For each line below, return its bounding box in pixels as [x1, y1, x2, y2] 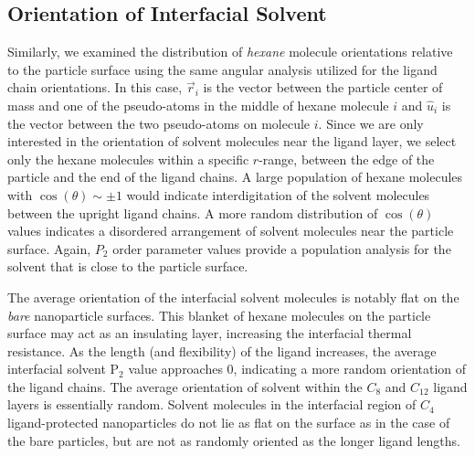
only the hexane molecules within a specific [7, 149, 249, 168]
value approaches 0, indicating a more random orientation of [128, 359, 467, 378]
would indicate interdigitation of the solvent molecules [126, 185, 430, 204]
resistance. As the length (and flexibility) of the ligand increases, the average [7, 341, 437, 360]
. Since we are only [318, 113, 424, 133]
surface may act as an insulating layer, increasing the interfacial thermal [7, 323, 412, 343]
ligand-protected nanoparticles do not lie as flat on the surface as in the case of [7, 413, 450, 432]
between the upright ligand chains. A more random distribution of [7, 203, 378, 222]
